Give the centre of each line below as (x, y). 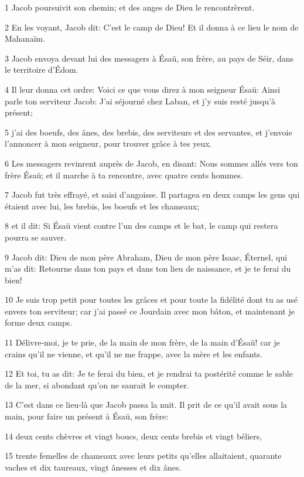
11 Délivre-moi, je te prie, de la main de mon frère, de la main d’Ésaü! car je (143, 342)
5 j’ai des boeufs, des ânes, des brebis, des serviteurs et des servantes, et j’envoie (148, 132)
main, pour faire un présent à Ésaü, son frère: (87, 416)
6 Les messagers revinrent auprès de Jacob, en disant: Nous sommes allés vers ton (151, 163)
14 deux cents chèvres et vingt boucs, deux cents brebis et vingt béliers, (134, 436)
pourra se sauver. (35, 237)
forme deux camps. (39, 322)
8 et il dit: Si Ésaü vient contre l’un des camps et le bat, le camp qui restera (141, 226)
